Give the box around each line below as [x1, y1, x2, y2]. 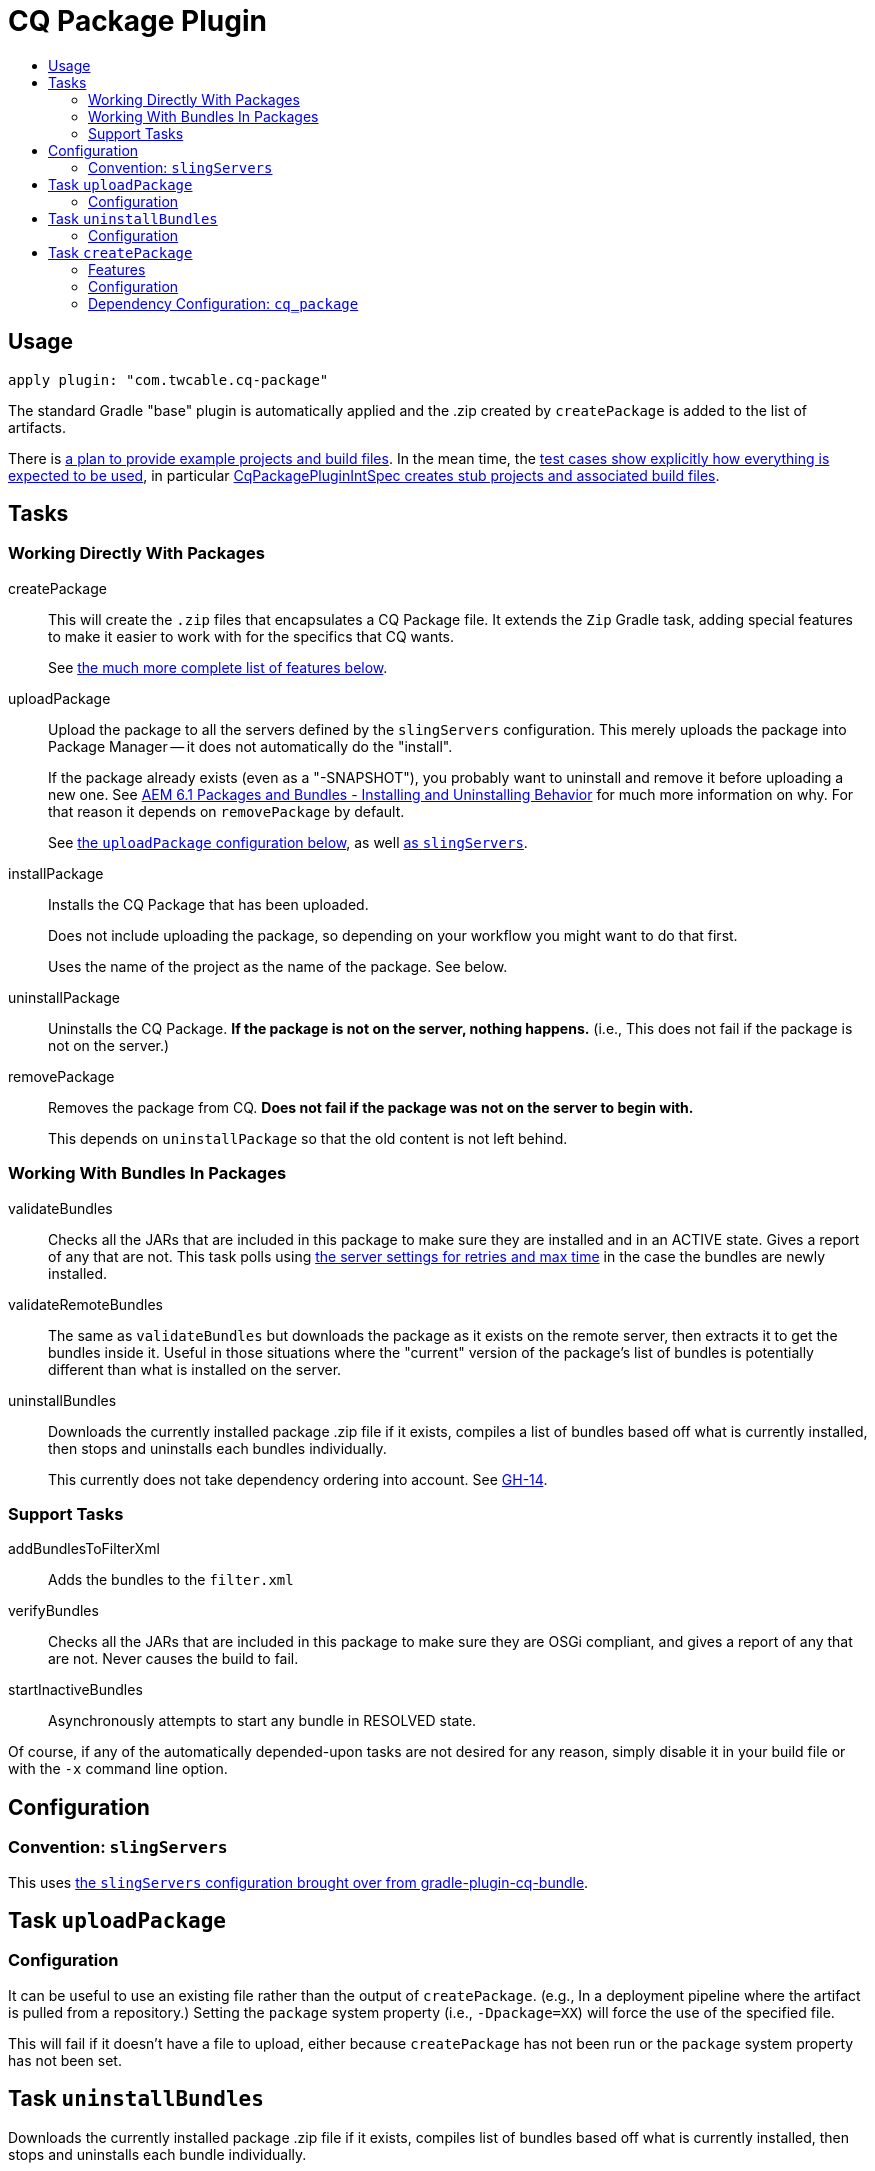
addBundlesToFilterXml [8, 1540, 160, 1558]
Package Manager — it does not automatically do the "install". [48, 737, 453, 755]
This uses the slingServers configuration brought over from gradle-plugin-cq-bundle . [8, 1873, 589, 1891]
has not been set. [8, 2051, 122, 2069]
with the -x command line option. [8, 1760, 228, 1778]
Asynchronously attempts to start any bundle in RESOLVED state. [48, 1712, 477, 1730]
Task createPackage [48, 243, 193, 261]
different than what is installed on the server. [48, 1360, 342, 1378]
